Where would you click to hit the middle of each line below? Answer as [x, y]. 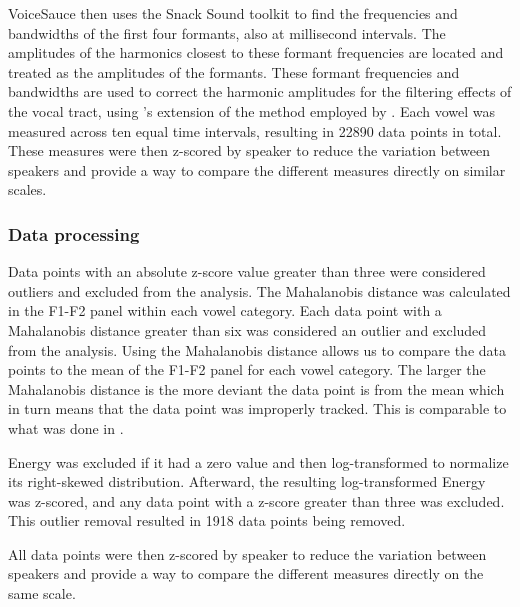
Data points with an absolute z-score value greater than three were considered [247, 271]
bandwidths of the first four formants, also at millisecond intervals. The [227, 32]
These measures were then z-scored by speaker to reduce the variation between [249, 150]
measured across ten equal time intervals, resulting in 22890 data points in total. [255, 130]
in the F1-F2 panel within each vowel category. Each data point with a [225, 310]
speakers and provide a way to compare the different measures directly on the [246, 573]
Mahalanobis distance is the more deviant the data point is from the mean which [256, 388]
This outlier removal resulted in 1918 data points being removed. [207, 520]
